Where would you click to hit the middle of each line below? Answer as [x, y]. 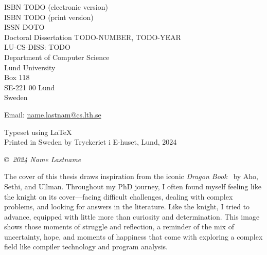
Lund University [30, 67]
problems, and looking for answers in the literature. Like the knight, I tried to [127, 207]
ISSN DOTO [24, 27]
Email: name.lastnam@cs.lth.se [53, 114]
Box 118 [17, 77]
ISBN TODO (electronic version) [56, 7]
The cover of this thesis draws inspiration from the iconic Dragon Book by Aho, [131, 176]
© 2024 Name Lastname [43, 159]
